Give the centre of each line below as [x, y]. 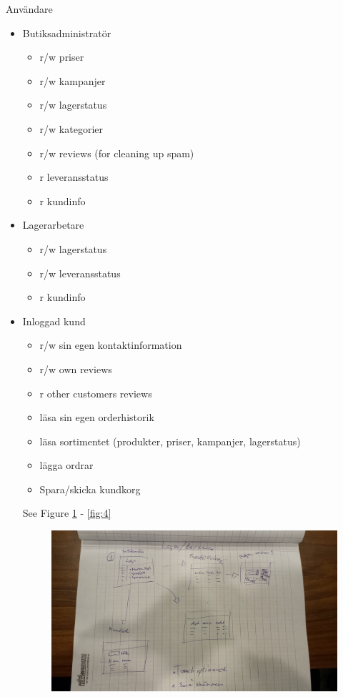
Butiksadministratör [67, 33]
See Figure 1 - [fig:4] [67, 513]
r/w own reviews [76, 369]
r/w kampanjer [73, 80]
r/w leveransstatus [80, 273]
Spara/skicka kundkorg [90, 489]
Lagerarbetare [53, 225]
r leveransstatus [74, 177]
